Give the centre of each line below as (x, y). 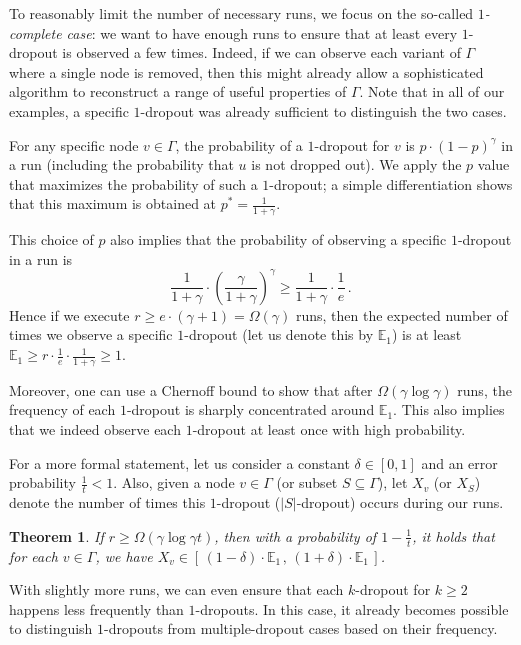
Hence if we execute (69, 314)
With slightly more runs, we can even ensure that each (176, 589)
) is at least (426, 334)
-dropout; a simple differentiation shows (391, 183)
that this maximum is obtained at (113, 203)
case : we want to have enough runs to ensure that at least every (262, 32)
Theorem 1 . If (56, 535)
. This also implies (449, 409)
